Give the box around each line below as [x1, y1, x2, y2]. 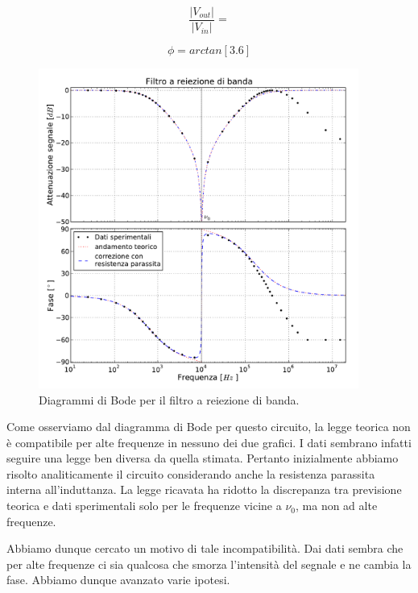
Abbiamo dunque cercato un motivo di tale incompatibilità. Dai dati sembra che [6, 540, 404, 557]
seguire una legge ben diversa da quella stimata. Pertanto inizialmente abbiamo [6, 450, 399, 467]
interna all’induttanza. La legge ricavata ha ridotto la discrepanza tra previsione [6, 481, 402, 498]
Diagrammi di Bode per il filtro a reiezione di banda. [39, 391, 300, 408]
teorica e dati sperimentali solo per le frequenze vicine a [6, 497, 282, 514]
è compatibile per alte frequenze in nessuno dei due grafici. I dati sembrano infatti [6, 433, 412, 450]
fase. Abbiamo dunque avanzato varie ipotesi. [6, 571, 230, 588]
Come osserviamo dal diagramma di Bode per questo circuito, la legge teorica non [6, 418, 411, 435]
